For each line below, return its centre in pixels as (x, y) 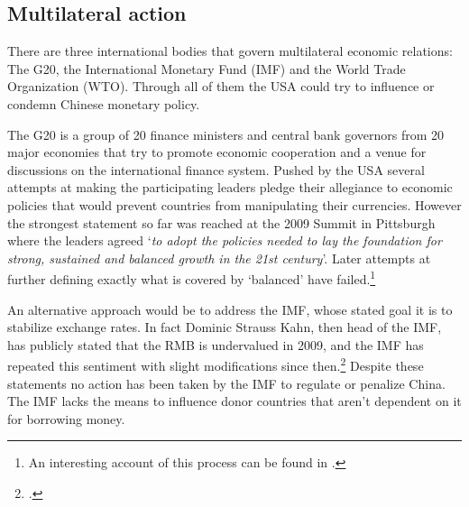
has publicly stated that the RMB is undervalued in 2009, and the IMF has (216, 344)
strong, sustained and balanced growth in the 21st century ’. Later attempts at (219, 258)
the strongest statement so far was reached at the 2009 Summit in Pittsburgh (221, 222)
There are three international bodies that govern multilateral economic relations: (230, 51)
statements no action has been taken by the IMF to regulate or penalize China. (226, 383)
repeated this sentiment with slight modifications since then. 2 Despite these (216, 364)
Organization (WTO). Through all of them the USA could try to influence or (221, 86)
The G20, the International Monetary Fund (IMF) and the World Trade (207, 68)
